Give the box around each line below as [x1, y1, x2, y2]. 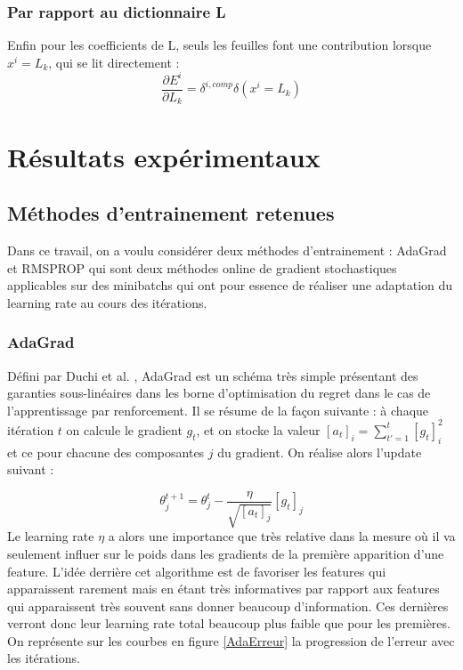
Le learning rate [7, 527, 94, 545]
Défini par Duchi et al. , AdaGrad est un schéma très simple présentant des [7, 366, 418, 384]
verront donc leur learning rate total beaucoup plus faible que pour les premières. [7, 614, 451, 633]
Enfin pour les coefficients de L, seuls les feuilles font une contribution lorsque [7, 36, 432, 54]
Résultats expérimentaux [7, 138, 321, 174]
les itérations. [7, 649, 80, 667]
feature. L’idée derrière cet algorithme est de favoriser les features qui [7, 561, 386, 580]
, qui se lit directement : [48, 52, 180, 71]
